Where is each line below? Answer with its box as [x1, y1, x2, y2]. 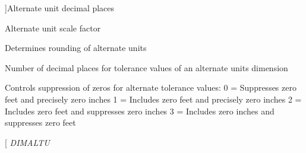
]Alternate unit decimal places [5, 2, 115, 14]
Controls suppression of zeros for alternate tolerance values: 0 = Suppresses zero [5, 81, 296, 94]
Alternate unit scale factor [5, 21, 101, 34]
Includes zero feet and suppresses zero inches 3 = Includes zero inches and [5, 104, 275, 117]
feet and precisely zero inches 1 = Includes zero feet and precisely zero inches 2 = [5, 93, 302, 105]
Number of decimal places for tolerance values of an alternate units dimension [5, 61, 288, 74]
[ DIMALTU [5, 136, 50, 148]
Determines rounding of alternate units [5, 42, 147, 54]
